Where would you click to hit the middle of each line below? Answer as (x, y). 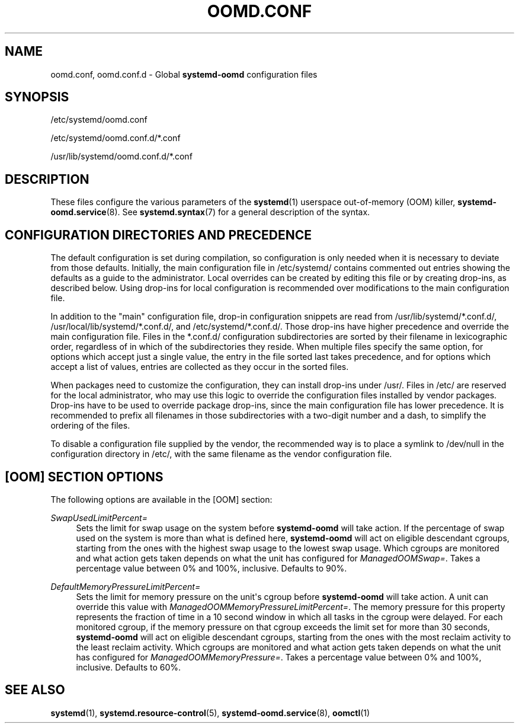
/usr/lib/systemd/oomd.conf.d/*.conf (121, 157)
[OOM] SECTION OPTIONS (84, 477)
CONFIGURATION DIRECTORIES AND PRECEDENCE (158, 235)
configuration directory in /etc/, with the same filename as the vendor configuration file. (221, 454)
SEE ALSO (35, 690)
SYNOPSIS (37, 97)
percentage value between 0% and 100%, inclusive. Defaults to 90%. (212, 568)
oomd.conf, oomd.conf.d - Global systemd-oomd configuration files (184, 74)
